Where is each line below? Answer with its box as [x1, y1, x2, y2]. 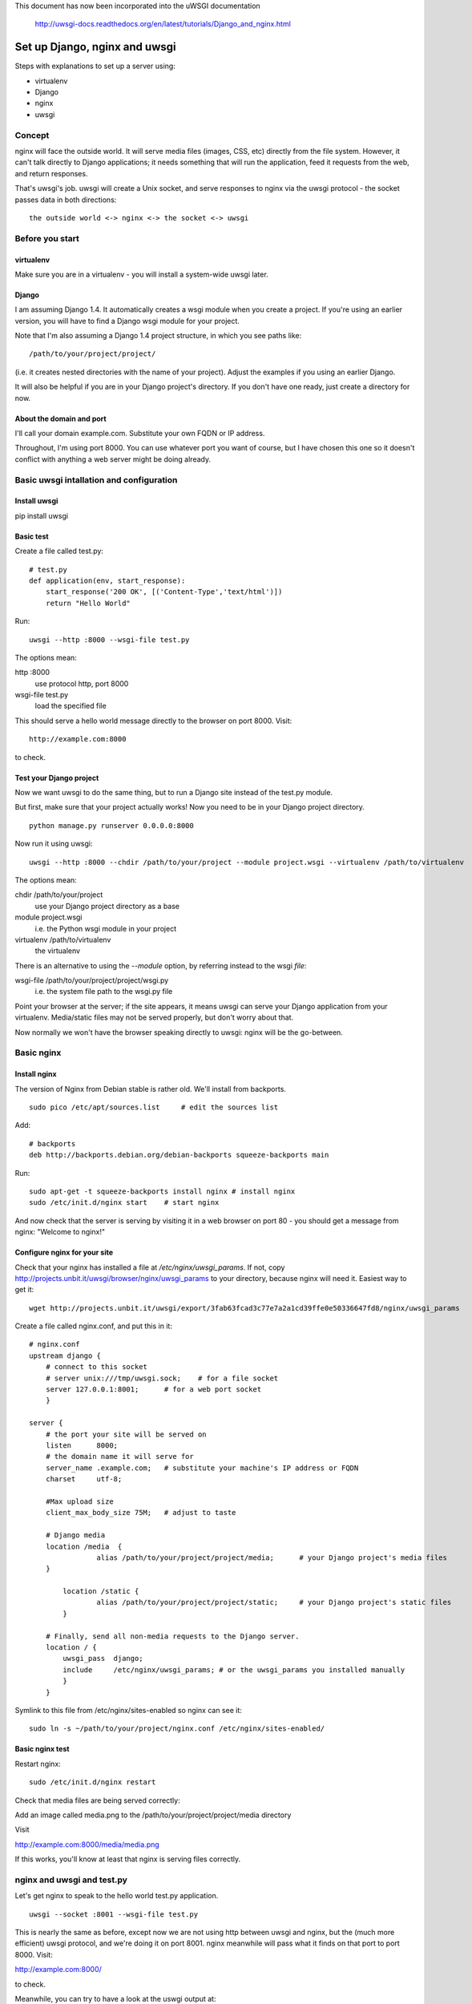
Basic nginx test [14, 1744, 70, 1754]
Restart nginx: [14, 1759, 62, 1768]
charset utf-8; [45, 1475, 123, 1484]
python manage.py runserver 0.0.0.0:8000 [29, 821, 194, 830]
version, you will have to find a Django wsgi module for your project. [14, 316, 240, 325]
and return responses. [14, 168, 88, 178]
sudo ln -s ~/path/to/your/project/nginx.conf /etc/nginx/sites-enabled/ [29, 1724, 325, 1733]
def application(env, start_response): [29, 576, 186, 585]
